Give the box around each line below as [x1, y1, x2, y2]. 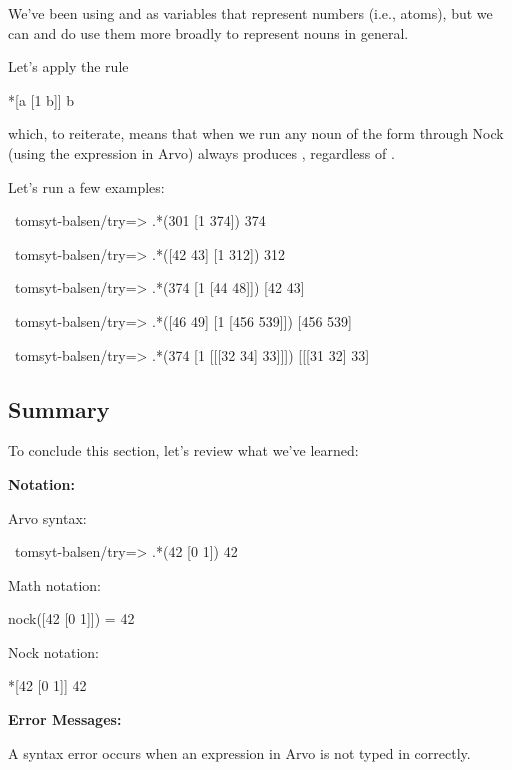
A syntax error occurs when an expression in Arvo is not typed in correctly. [8, 742, 471, 763]
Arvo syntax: [8, 507, 87, 528]
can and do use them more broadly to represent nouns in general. [8, 22, 409, 43]
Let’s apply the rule [8, 56, 129, 77]
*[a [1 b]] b [8, 89, 75, 110]
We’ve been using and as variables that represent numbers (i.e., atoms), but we [8, 3, 493, 23]
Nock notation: [8, 641, 100, 662]
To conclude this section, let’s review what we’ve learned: [8, 440, 359, 461]
